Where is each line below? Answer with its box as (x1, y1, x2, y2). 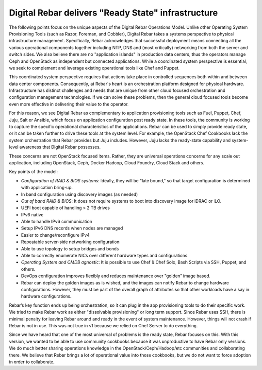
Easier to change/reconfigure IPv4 (21, 232, 90, 238)
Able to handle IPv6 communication (21, 219, 92, 225)
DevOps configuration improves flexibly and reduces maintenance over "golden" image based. (21, 273, 211, 279)
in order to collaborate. (9, 359, 55, 365)
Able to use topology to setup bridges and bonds (21, 246, 119, 251)
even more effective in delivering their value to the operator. (9, 101, 129, 107)
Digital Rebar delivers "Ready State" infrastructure (9, 7, 218, 18)
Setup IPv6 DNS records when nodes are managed (21, 225, 123, 231)
